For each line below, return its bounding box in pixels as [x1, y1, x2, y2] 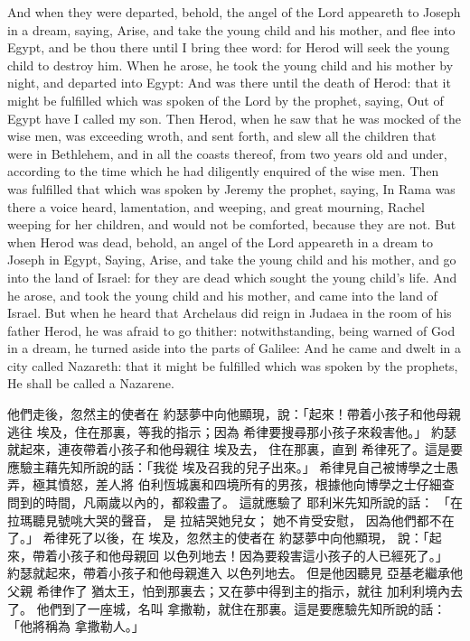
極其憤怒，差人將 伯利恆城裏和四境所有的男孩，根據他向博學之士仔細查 [32, 475, 455, 494]
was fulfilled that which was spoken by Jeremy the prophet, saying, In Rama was [7, 179, 456, 198]
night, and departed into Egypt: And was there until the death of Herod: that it [7, 73, 451, 92]
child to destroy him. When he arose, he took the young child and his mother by [7, 55, 454, 74]
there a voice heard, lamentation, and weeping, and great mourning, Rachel [7, 197, 425, 216]
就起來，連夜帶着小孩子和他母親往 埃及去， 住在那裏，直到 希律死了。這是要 [7, 440, 463, 459]
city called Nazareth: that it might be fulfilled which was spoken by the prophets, [7, 356, 458, 375]
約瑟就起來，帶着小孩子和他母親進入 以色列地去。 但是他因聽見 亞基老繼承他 [7, 563, 463, 582]
